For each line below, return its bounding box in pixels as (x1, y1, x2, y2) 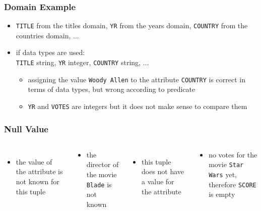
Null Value (4, 122, 48, 135)
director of (86, 159, 119, 170)
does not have (142, 166, 184, 177)
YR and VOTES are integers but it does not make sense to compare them (28, 100, 247, 111)
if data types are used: (16, 47, 85, 58)
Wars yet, (209, 169, 237, 180)
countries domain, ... (16, 30, 79, 40)
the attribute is (16, 166, 63, 177)
